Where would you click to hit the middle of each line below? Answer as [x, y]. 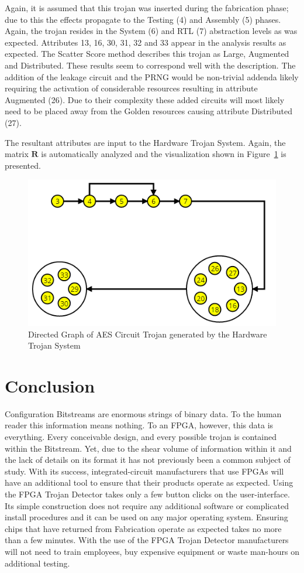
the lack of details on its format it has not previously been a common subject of [148, 460]
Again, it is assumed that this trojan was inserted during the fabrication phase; [147, 8]
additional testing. [37, 563]
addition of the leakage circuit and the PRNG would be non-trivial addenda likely [152, 76]
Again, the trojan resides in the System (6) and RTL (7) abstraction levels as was [151, 31]
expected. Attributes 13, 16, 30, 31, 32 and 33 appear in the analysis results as [146, 42]
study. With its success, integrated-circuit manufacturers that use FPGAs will [144, 471]
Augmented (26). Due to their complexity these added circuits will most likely [145, 99]
